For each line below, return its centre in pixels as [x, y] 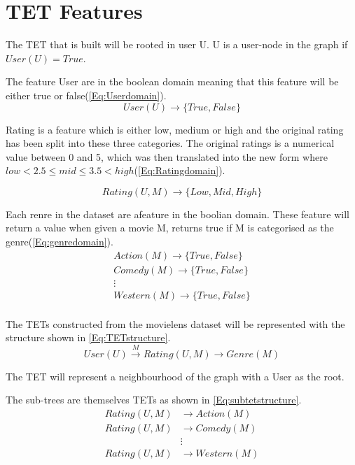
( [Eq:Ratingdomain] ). [180, 170]
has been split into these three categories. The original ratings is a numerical [170, 143]
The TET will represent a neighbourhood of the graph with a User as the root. [175, 376]
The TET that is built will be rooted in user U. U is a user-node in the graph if [177, 44]
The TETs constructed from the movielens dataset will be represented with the [175, 323]
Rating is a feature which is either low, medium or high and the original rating [175, 129]
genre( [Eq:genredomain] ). [60, 242]
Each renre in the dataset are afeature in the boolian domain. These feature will [177, 214]
